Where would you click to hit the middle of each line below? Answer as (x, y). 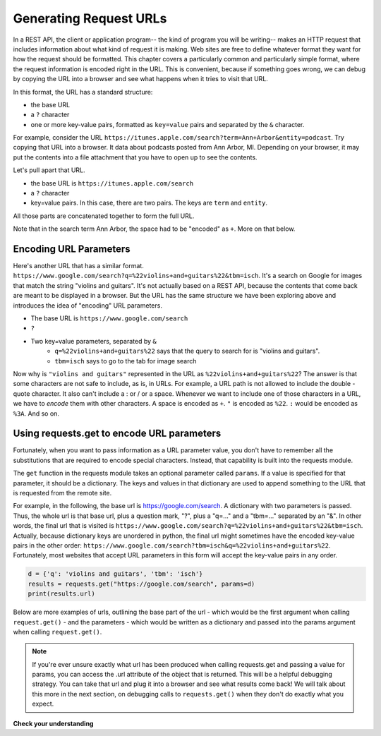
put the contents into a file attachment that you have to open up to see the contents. (135, 157)
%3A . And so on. (36, 414)
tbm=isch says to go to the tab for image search (126, 361)
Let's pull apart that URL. (49, 170)
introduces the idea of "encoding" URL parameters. (87, 305)
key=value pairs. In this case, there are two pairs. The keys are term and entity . (149, 203)
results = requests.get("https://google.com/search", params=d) (141, 584)
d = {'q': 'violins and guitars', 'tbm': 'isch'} (115, 574)
